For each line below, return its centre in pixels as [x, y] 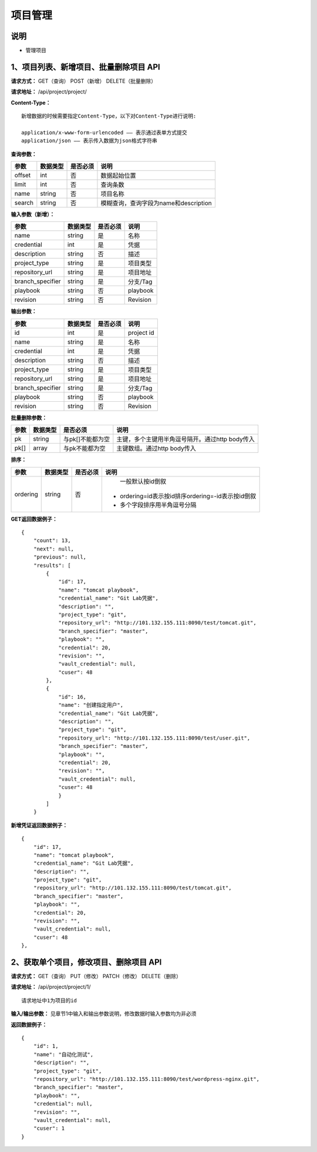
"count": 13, [52, 541]
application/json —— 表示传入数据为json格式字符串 [90, 141]
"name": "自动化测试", [63, 1054]
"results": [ [52, 565]
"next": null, [54, 549]
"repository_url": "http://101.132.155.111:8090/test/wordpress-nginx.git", [146, 1079]
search [24, 203]
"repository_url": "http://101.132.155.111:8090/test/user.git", [154, 738]
